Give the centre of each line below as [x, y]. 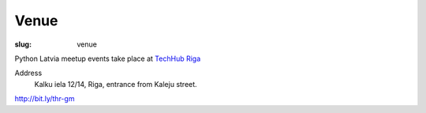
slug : [23, 44]
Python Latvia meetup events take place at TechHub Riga [108, 58]
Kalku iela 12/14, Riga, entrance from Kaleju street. [116, 84]
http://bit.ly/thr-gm [45, 99]
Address [28, 73]
